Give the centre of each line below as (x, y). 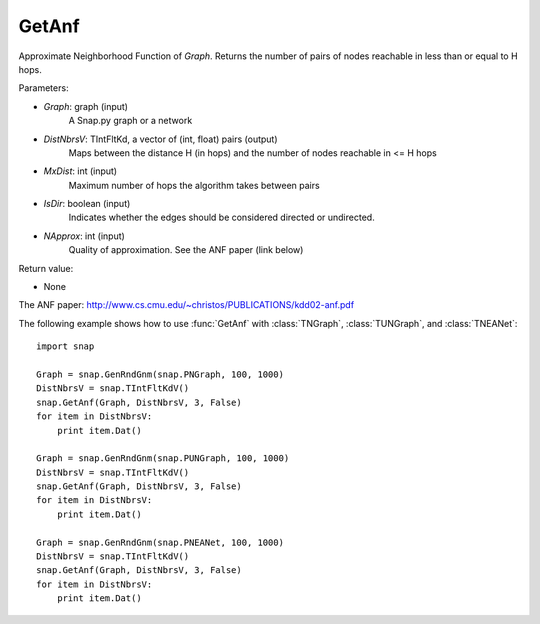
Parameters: (43, 88)
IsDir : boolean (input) (87, 204)
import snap (65, 346)
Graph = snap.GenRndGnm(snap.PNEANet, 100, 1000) (160, 542)
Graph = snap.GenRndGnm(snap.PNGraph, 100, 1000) (160, 374)
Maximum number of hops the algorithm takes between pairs (194, 185)
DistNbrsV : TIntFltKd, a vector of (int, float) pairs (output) (161, 139)
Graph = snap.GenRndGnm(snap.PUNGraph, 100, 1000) (163, 458)
